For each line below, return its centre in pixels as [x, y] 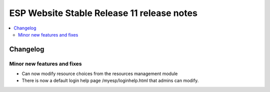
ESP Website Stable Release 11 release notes [103, 13]
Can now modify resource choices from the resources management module [100, 74]
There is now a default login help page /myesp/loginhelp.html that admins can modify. [110, 80]
